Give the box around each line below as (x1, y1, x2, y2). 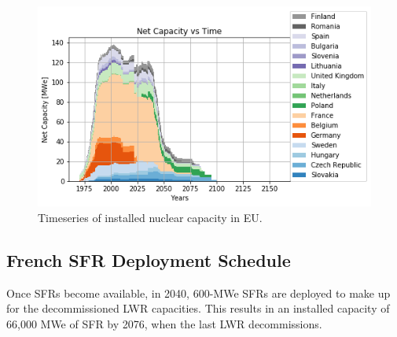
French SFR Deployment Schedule (6, 247, 291, 272)
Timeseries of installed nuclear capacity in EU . (38, 209, 263, 225)
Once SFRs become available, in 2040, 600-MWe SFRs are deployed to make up (6, 284, 391, 301)
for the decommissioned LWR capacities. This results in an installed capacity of (6, 300, 390, 317)
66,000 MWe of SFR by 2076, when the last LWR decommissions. (6, 315, 322, 331)
